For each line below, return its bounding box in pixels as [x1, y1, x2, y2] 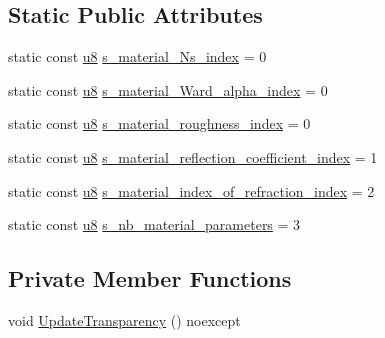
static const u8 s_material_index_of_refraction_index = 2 [8, 180, 375, 201]
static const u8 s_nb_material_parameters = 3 [8, 214, 301, 235]
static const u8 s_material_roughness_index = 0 [8, 113, 311, 134]
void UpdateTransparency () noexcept [8, 309, 241, 330]
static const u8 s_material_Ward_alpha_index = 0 [8, 79, 328, 100]
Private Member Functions [8, 263, 292, 294]
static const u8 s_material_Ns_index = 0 [8, 46, 267, 67]
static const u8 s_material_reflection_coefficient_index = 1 [8, 146, 378, 167]
